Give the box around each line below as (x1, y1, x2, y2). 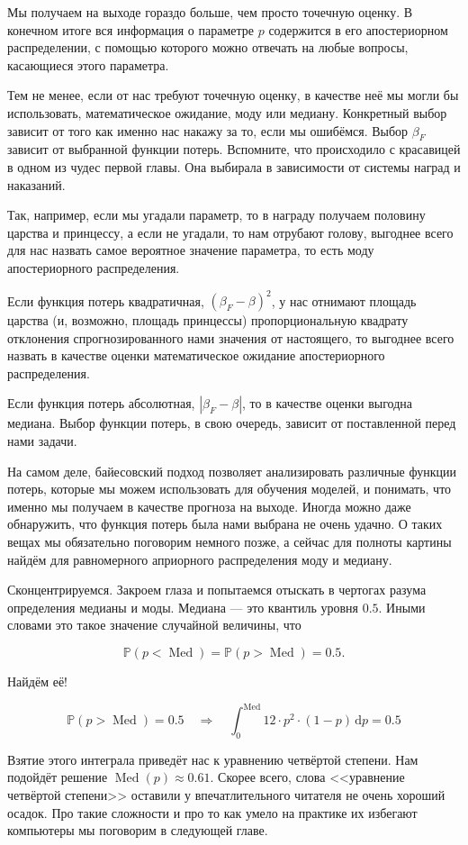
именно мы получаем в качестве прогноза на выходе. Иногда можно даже (7, 496, 411, 515)
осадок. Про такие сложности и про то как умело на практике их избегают (7, 803, 418, 822)
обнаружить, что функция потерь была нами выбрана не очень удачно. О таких (7, 514, 443, 533)
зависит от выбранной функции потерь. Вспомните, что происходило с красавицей (7, 140, 461, 159)
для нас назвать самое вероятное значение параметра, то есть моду (7, 241, 374, 259)
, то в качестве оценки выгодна (242, 394, 413, 413)
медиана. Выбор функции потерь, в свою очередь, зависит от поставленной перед (7, 413, 456, 432)
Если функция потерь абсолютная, (7, 394, 195, 413)
